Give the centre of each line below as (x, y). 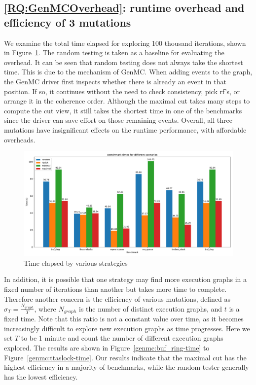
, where (45, 308)
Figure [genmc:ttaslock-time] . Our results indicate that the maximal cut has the (125, 357)
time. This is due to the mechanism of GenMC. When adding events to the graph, (128, 72)
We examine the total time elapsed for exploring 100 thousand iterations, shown (125, 43)
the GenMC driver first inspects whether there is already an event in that (115, 81)
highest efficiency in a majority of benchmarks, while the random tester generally (127, 367)
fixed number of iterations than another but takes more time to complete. (115, 289)
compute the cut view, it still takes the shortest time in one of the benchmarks (123, 110)
